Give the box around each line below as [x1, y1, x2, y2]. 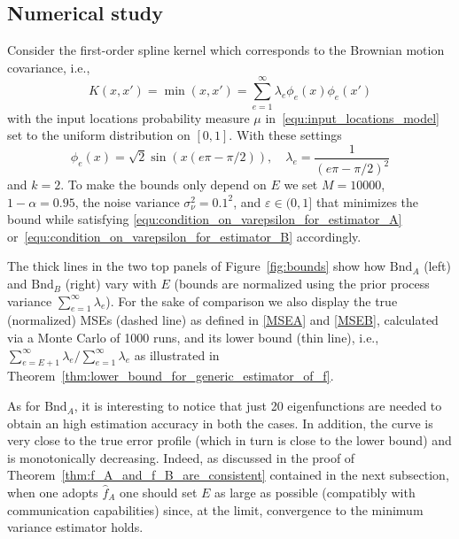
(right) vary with [65, 274, 157, 293]
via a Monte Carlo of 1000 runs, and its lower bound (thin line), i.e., [7, 328, 379, 347]
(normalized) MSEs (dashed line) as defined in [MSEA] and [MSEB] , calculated [7, 311, 439, 329]
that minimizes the [315, 192, 419, 211]
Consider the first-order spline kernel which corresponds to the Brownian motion [7, 41, 445, 59]
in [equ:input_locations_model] [265, 108, 440, 127]
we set [284, 175, 318, 194]
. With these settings [229, 126, 342, 144]
